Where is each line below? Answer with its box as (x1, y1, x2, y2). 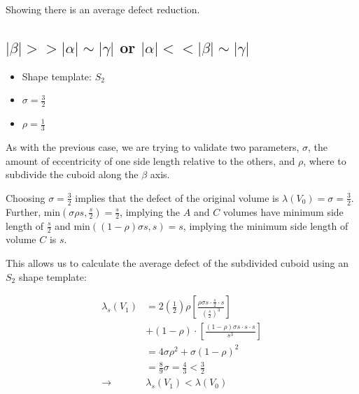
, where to (303, 153, 346, 168)
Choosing (6, 190, 45, 205)
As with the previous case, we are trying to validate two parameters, (6, 140, 300, 154)
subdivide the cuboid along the (6, 167, 139, 182)
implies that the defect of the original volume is (75, 190, 279, 205)
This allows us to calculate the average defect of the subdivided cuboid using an (6, 256, 349, 270)
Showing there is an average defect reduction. (6, 2, 200, 16)
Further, (6, 204, 41, 219)
